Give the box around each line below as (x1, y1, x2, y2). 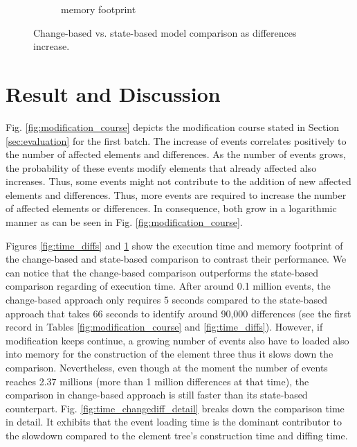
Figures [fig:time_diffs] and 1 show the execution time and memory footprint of (6, 238, 343, 252)
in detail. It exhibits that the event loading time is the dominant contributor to (6, 414, 342, 429)
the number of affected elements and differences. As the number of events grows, (6, 147, 347, 161)
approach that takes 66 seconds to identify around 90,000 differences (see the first (6, 306, 351, 320)
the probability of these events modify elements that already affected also (6, 160, 317, 175)
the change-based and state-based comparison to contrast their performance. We (6, 252, 347, 266)
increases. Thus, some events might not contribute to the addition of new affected (6, 174, 351, 189)
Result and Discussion (6, 79, 221, 107)
